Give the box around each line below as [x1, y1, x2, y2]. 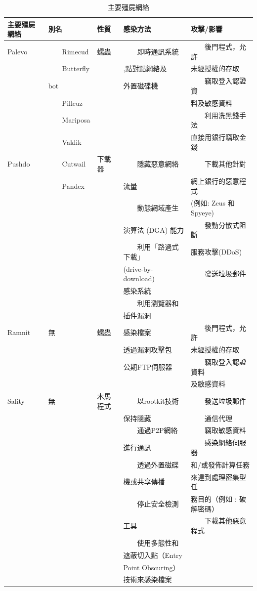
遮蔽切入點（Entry [123, 549, 182, 560]
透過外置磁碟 [137, 459, 179, 469]
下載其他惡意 [205, 515, 247, 526]
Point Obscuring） [123, 562, 180, 572]
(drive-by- [123, 263, 153, 274]
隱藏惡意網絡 [137, 159, 179, 169]
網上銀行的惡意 [191, 175, 240, 186]
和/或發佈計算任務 [191, 459, 250, 469]
